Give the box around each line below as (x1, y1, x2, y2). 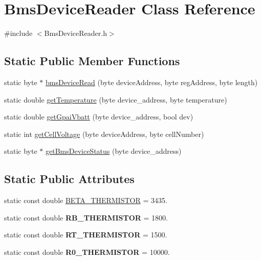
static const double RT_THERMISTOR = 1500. (4, 229, 167, 240)
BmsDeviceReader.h (44, 28, 107, 38)
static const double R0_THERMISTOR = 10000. (4, 246, 170, 257)
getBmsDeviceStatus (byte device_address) (45, 146, 182, 156)
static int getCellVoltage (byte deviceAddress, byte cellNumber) (4, 128, 204, 139)
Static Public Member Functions (4, 53, 180, 69)
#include (4, 28, 33, 38)
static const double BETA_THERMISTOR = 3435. (4, 195, 167, 206)
